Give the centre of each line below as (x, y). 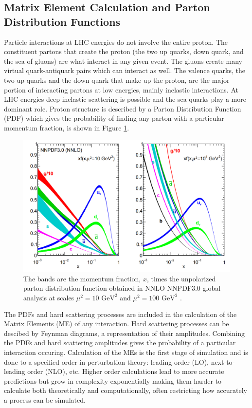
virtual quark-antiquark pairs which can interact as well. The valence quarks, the (125, 70)
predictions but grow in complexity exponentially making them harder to (113, 380)
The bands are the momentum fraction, (82, 278)
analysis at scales (49, 297)
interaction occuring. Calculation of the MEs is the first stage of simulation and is (126, 352)
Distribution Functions (62, 21)
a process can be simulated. (45, 399)
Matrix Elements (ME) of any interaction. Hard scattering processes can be (117, 324)
